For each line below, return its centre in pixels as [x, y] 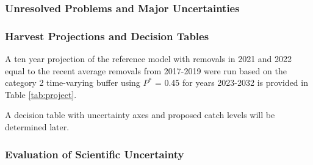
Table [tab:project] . [41, 94]
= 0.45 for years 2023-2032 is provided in [231, 82]
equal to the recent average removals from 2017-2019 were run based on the [146, 70]
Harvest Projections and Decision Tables [107, 36]
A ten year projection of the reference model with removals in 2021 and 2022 [149, 59]
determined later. [37, 127]
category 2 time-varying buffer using [73, 82]
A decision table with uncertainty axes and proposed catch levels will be [140, 115]
